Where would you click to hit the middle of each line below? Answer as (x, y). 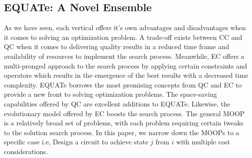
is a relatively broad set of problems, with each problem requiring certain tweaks (124, 123)
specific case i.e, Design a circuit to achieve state (76, 142)
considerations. (26, 151)
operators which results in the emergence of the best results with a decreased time (126, 75)
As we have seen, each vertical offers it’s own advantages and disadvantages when (125, 27)
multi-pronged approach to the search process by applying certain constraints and (126, 65)
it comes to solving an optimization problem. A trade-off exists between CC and (123, 37)
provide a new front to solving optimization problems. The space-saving (110, 94)
